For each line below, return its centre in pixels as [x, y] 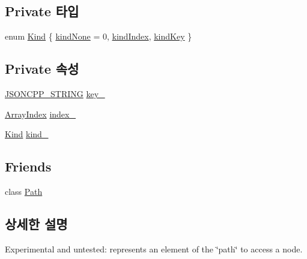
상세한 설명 [36, 223]
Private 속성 [42, 69]
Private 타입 [42, 11]
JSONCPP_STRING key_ [55, 94]
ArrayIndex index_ [40, 114]
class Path [24, 191]
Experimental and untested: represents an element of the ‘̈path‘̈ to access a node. [154, 249]
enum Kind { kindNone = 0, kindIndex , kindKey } [99, 36]
